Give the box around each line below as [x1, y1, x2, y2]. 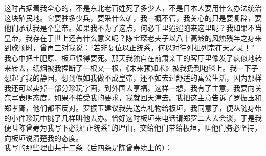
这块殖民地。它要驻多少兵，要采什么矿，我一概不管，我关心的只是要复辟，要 [4, 12, 262, 23]
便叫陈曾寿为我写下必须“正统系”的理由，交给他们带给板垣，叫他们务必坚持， [4, 122, 262, 133]
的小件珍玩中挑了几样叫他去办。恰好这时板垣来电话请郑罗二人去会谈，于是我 [4, 112, 262, 123]
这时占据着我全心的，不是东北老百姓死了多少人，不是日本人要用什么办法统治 [4, 3, 262, 13]
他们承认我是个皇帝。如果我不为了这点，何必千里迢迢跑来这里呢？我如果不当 [4, 22, 262, 33]
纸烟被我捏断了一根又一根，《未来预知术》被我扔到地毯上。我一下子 [32, 62, 258, 73]
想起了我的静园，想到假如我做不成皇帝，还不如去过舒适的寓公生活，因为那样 [4, 72, 262, 83]
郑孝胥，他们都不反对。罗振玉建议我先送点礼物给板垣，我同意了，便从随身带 [4, 102, 262, 113]
